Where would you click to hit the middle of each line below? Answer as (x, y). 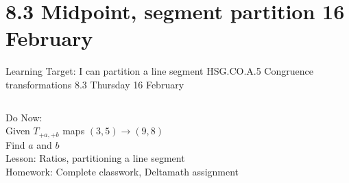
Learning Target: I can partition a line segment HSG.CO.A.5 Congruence (159, 71)
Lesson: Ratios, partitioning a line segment (95, 158)
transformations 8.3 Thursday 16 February (95, 84)
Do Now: (24, 117)
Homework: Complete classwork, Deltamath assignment (122, 171)
